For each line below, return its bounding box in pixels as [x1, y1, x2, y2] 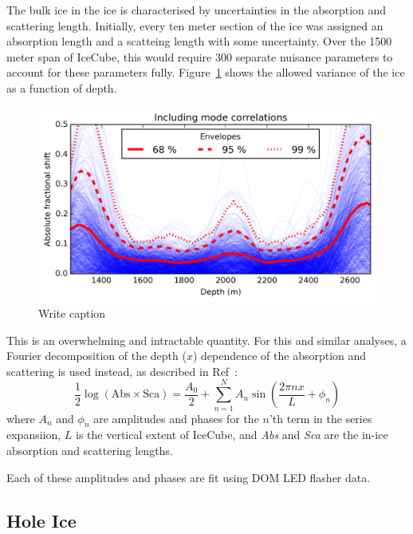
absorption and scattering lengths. [6, 441, 173, 458]
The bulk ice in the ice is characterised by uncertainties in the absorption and [6, 2, 387, 18]
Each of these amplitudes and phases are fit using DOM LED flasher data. [6, 469, 371, 485]
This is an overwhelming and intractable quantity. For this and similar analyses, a [6, 331, 407, 348]
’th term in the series [269, 409, 372, 426]
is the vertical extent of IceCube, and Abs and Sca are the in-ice [76, 426, 388, 443]
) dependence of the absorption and [192, 347, 367, 364]
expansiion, [6, 426, 61, 443]
